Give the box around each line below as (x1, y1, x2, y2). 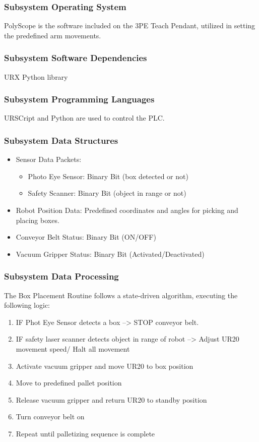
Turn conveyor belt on (16, 411, 85, 422)
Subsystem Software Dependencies (4, 51, 147, 64)
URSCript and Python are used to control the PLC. (4, 113, 165, 123)
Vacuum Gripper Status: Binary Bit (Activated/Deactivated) (16, 248, 205, 259)
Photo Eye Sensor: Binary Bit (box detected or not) (28, 171, 188, 181)
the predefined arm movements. (4, 30, 101, 40)
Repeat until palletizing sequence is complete (16, 428, 155, 438)
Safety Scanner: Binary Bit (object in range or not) (28, 188, 186, 198)
